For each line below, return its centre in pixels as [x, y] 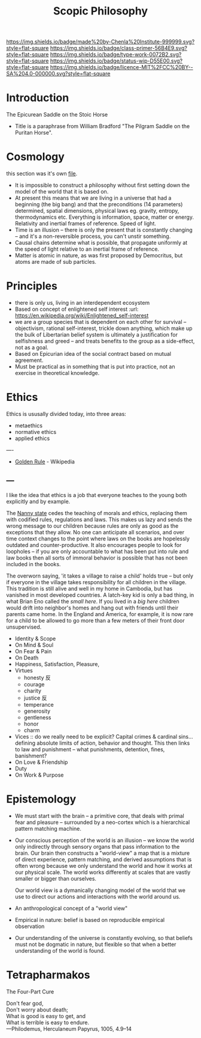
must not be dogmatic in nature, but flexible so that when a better [95, 944]
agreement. [29, 360]
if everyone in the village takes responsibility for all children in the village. [96, 582]
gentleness [37, 717]
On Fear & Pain [33, 651]
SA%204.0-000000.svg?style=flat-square [58, 74]
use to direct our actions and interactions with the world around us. [98, 896]
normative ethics [36, 432]
